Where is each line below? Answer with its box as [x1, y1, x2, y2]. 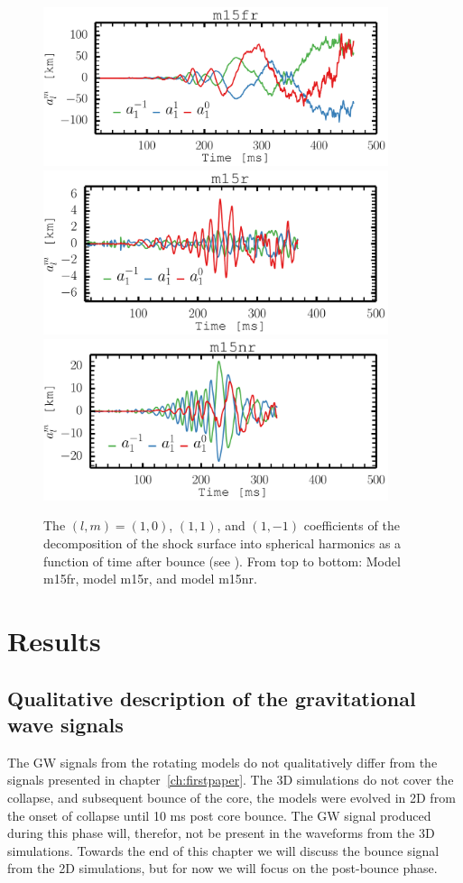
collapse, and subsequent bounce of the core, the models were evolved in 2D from [7, 788, 456, 807]
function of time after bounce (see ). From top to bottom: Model [43, 551, 401, 570]
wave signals [7, 711, 124, 739]
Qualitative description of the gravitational [7, 684, 416, 712]
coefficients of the [303, 516, 400, 535]
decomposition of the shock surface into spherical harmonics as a [43, 534, 402, 553]
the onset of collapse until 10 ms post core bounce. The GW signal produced [7, 805, 431, 824]
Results [7, 622, 101, 659]
